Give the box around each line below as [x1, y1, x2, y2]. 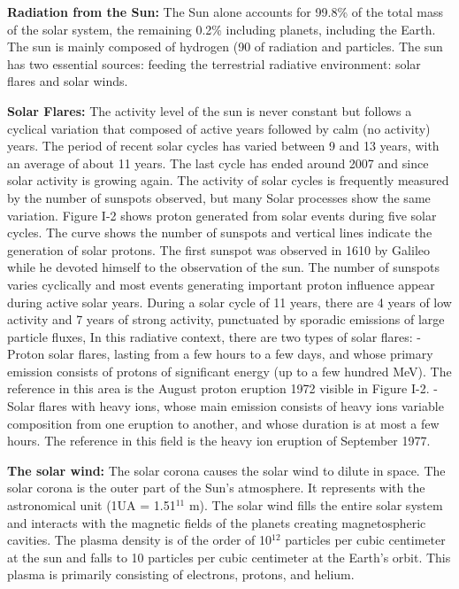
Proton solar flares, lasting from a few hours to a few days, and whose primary [7, 345, 433, 363]
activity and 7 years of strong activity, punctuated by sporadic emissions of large [7, 310, 445, 329]
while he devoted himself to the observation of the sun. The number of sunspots [7, 258, 440, 276]
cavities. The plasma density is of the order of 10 [7, 531, 272, 549]
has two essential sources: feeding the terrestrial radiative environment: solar [7, 54, 421, 73]
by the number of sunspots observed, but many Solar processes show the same [7, 188, 431, 206]
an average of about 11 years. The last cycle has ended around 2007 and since [7, 153, 429, 172]
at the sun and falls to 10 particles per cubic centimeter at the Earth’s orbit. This [7, 547, 451, 566]
